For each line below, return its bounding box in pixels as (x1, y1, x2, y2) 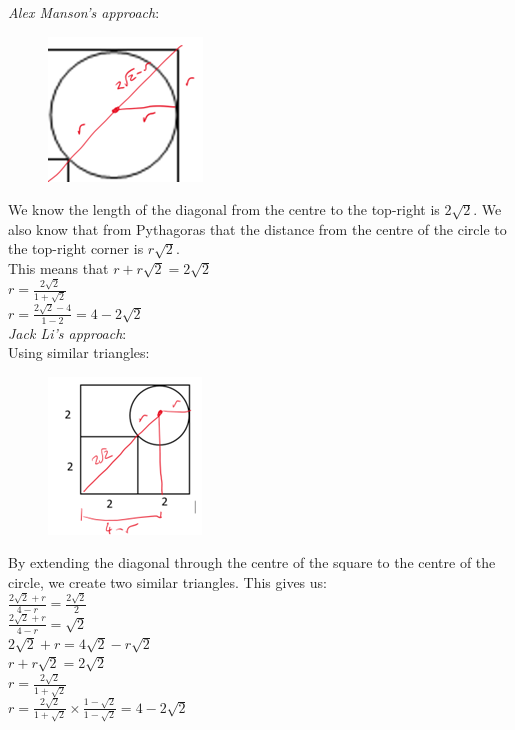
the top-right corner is (8, 238, 144, 259)
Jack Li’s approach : (8, 322, 127, 343)
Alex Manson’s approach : (8, 2, 160, 22)
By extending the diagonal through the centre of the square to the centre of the (8, 552, 496, 573)
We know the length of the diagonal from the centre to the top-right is (8, 199, 440, 220)
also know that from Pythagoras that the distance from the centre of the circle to (8, 218, 507, 239)
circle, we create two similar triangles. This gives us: (8, 571, 327, 592)
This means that (8, 257, 109, 278)
